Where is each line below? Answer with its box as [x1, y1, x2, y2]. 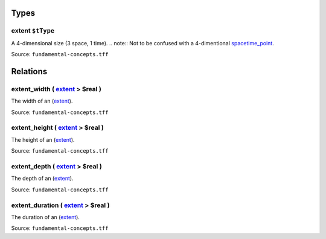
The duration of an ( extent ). [11, 213, 80, 220]
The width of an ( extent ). [11, 97, 73, 105]
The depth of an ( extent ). [11, 175, 74, 182]
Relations [11, 66, 48, 77]
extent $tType [11, 27, 54, 35]
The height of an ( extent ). [11, 136, 75, 143]
